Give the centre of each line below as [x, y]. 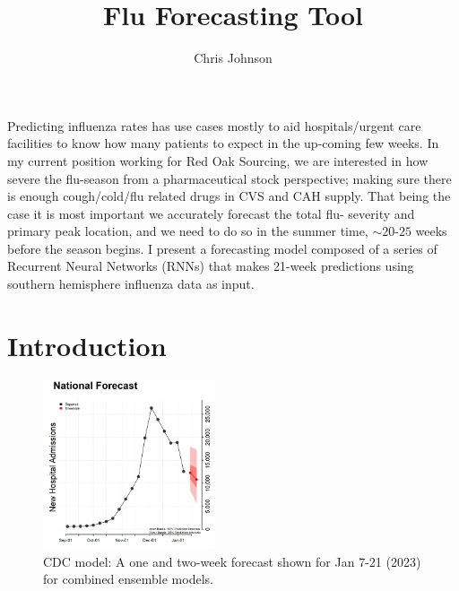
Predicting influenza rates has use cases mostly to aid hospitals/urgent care [214, 125]
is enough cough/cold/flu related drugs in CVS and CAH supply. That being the [229, 196]
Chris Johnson [233, 58]
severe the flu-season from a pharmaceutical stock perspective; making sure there [229, 178]
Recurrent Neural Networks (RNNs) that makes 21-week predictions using [211, 266]
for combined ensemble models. [128, 579]
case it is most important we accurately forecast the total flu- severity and [211, 213]
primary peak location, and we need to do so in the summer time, [188, 231]
